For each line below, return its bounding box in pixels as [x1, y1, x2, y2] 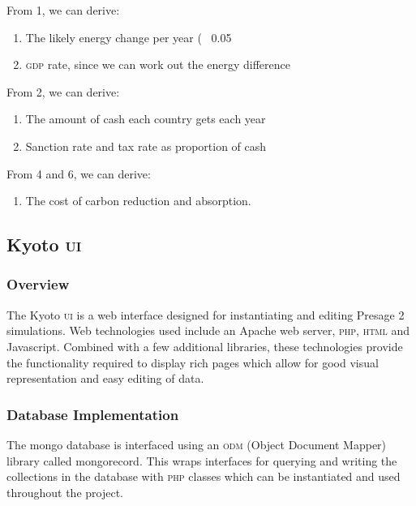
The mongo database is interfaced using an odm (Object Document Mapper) [6, 435, 387, 452]
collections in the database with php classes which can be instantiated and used [6, 468, 401, 485]
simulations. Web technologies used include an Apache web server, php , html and [6, 322, 410, 339]
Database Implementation [6, 404, 179, 424]
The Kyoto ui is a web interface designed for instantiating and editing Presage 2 [6, 306, 405, 323]
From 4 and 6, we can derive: [6, 165, 151, 182]
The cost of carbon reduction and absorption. [25, 192, 251, 209]
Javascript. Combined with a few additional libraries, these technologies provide [6, 337, 403, 354]
